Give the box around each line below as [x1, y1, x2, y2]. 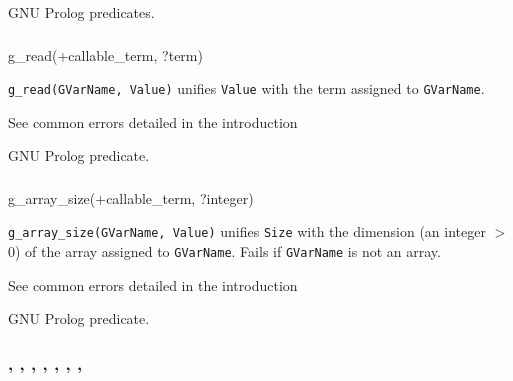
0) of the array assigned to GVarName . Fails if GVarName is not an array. [8, 241, 441, 262]
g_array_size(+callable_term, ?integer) [8, 187, 254, 208]
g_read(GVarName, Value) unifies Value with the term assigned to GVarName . [8, 78, 485, 99]
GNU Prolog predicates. [8, 2, 155, 22]
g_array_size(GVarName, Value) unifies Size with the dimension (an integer [8, 221, 486, 242]
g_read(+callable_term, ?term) [8, 44, 203, 65]
